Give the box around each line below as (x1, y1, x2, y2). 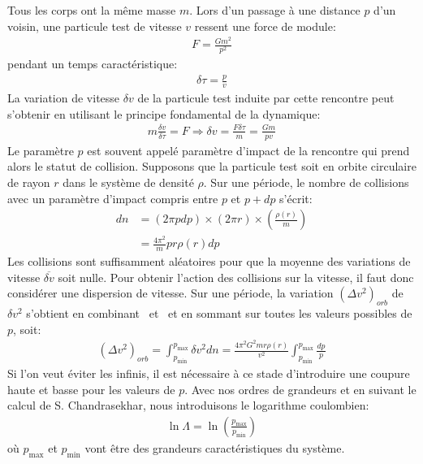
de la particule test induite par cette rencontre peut (137, 89, 395, 106)
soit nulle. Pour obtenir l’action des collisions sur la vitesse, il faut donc (58, 268, 414, 285)
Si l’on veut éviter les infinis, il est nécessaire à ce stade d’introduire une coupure (7, 364, 410, 381)
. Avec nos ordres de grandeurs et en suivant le (184, 380, 417, 397)
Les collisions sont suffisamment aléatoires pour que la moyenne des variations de (7, 253, 411, 270)
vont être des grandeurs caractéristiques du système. (84, 439, 345, 456)
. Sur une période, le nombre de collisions (203, 173, 409, 190)
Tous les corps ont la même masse (7, 2, 176, 18)
